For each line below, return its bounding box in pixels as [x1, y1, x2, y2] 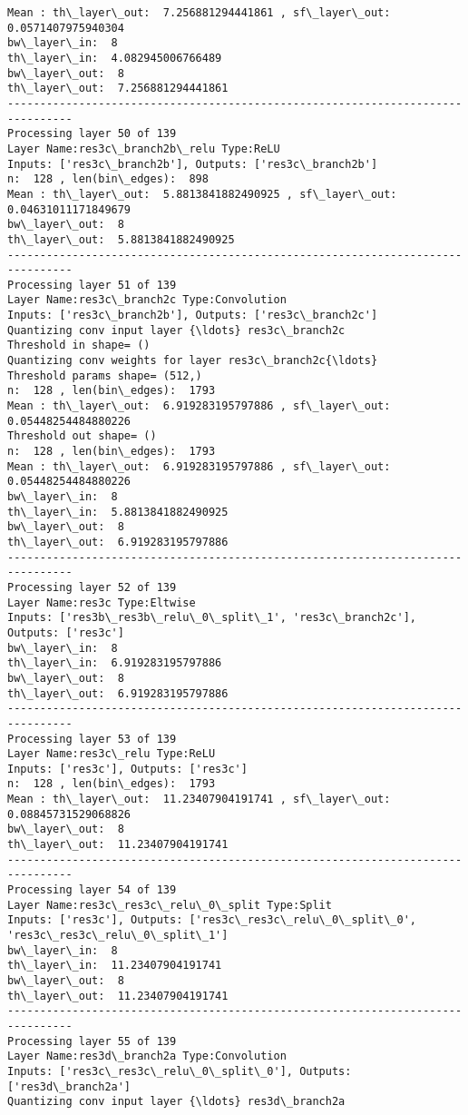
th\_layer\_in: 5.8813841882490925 [7, 505, 229, 518]
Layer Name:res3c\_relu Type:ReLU [7, 747, 216, 761]
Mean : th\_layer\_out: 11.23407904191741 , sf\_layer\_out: [7, 793, 391, 806]
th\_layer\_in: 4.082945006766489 [7, 51, 222, 64]
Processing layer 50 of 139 [7, 127, 177, 141]
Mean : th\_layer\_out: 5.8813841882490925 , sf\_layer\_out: [7, 187, 397, 201]
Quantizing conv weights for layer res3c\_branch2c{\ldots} [7, 354, 378, 368]
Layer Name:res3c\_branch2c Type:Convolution [7, 293, 287, 307]
